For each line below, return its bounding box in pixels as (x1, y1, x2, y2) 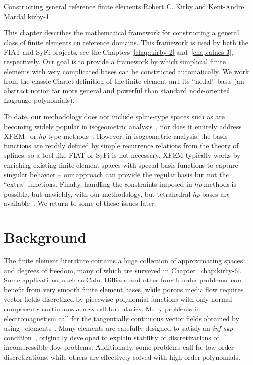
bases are (202, 188, 230, 198)
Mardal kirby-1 (4, 11, 49, 21)
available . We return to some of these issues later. (4, 198, 156, 208)
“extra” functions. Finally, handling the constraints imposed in (4, 179, 192, 189)
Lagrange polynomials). (4, 95, 75, 105)
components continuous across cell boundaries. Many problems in (4, 303, 200, 313)
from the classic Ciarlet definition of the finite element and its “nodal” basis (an (4, 76, 244, 86)
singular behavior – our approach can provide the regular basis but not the (4, 169, 229, 179)
